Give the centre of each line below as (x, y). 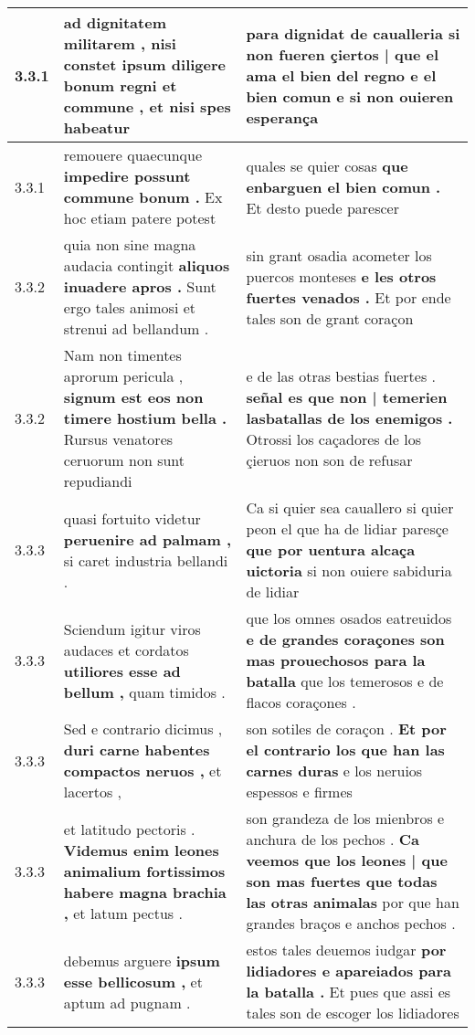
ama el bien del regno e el (341, 75)
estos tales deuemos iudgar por (346, 950)
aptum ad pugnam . (127, 1002)
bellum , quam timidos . (144, 692)
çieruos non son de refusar (329, 460)
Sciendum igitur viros (132, 628)
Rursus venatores (118, 439)
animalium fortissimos (144, 871)
